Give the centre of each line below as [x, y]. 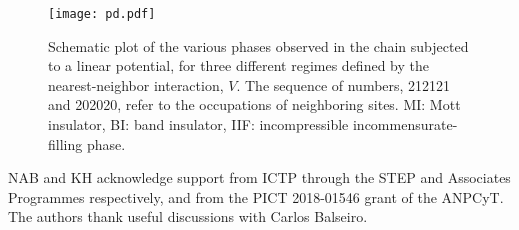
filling [65, 143]
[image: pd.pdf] [102, 14]
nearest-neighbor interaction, [136, 84]
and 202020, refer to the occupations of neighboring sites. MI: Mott [254, 104]
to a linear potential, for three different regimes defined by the [238, 65]
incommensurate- [405, 124]
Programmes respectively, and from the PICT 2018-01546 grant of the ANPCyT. [256, 196]
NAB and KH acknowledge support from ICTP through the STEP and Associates [259, 177]
